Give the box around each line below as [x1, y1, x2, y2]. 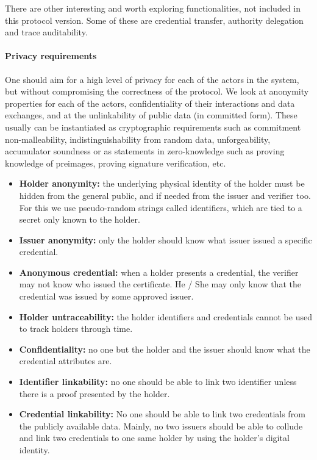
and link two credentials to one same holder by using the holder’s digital [19, 431, 290, 444]
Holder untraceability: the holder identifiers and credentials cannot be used [19, 310, 312, 323]
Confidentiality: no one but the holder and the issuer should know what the [19, 342, 310, 355]
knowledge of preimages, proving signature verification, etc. [5, 156, 226, 169]
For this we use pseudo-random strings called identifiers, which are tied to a [19, 201, 302, 214]
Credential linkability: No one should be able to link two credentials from [19, 408, 305, 420]
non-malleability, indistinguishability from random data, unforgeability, [5, 132, 271, 145]
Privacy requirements [5, 49, 97, 62]
